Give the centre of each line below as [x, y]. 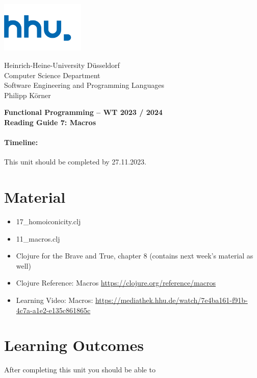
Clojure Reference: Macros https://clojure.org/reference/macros [116, 283]
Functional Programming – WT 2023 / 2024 [83, 112]
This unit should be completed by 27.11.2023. [75, 162]
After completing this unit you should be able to [80, 370]
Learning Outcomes [74, 345]
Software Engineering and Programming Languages [84, 85]
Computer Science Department [52, 75]
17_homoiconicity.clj [48, 221]
